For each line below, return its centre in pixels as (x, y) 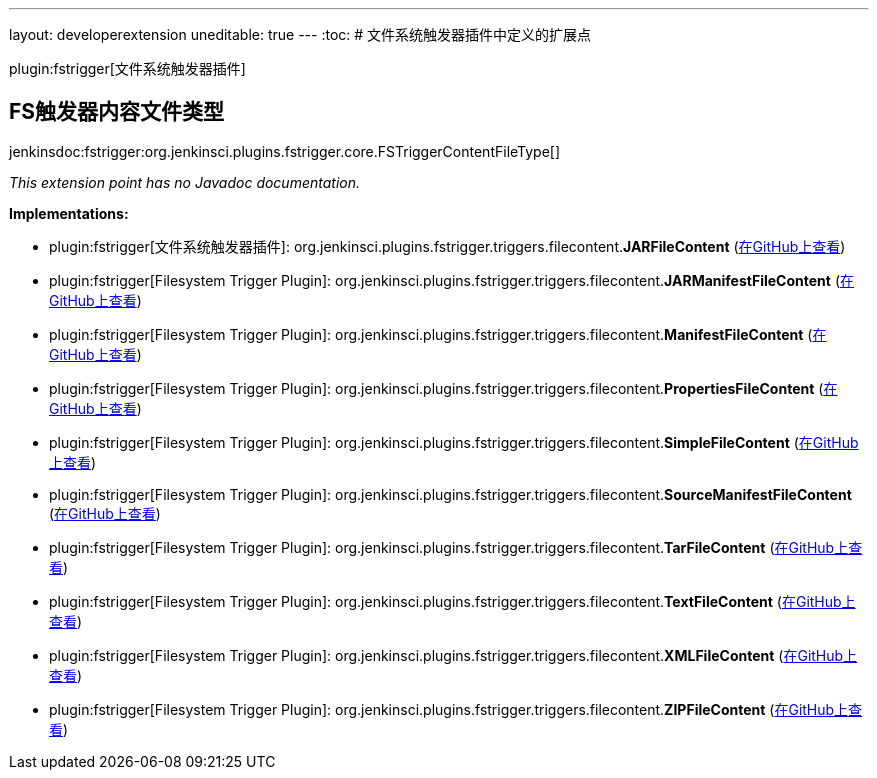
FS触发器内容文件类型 (117, 112)
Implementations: (69, 213)
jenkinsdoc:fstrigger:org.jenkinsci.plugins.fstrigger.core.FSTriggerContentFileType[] (285, 151)
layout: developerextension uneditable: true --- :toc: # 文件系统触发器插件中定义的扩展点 (300, 34)
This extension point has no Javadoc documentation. (185, 182)
